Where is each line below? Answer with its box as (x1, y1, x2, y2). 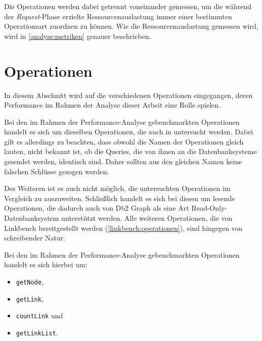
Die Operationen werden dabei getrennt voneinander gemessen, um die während (4, 1, 251, 11)
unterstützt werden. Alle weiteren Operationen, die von (61, 213, 233, 223)
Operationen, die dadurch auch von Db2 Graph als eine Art (4, 203, 189, 213)
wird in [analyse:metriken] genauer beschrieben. (4, 30, 151, 41)
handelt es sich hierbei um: (4, 259, 88, 270)
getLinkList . (16, 327, 58, 337)
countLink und (16, 310, 63, 321)
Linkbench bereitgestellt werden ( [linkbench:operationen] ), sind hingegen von (4, 222, 243, 233)
